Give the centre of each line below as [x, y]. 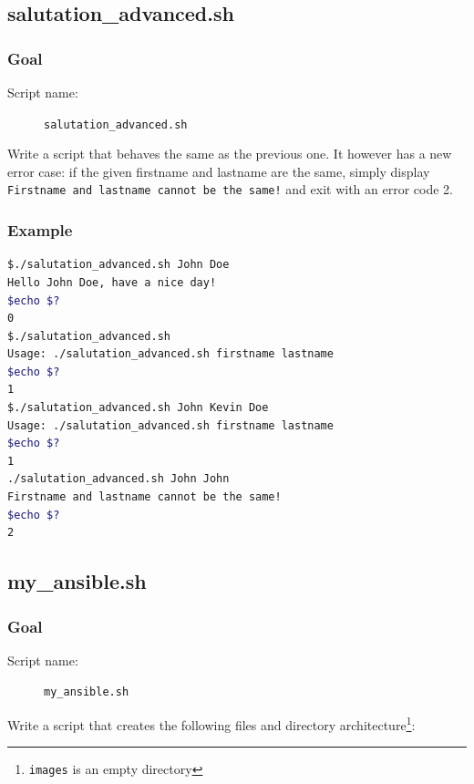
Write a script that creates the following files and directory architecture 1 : [211, 723]
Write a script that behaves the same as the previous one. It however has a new [230, 154]
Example [40, 230]
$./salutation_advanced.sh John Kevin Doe [138, 408]
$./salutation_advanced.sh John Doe [118, 265]
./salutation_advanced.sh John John [118, 479]
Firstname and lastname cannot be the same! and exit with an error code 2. [231, 189]
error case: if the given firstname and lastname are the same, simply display [219, 171]
